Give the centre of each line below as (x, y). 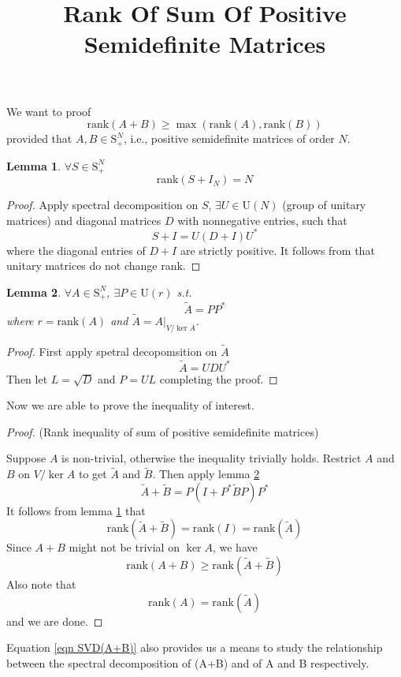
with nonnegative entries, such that (262, 220)
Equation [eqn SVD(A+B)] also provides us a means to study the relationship (195, 647)
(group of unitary (324, 205)
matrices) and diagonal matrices (84, 220)
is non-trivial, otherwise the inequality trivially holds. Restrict (212, 458)
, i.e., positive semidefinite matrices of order (229, 138)
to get (93, 474)
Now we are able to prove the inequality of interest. (130, 405)
